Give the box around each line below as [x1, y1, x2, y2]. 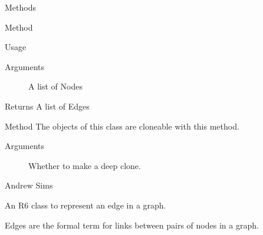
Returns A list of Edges [5, 100, 90, 112]
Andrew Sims [5, 179, 53, 191]
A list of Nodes [28, 80, 83, 92]
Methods [5, 1, 36, 13]
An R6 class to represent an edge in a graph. [5, 198, 166, 211]
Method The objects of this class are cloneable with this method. [5, 120, 239, 132]
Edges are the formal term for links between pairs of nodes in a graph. [5, 219, 259, 231]
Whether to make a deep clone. [28, 159, 141, 171]
